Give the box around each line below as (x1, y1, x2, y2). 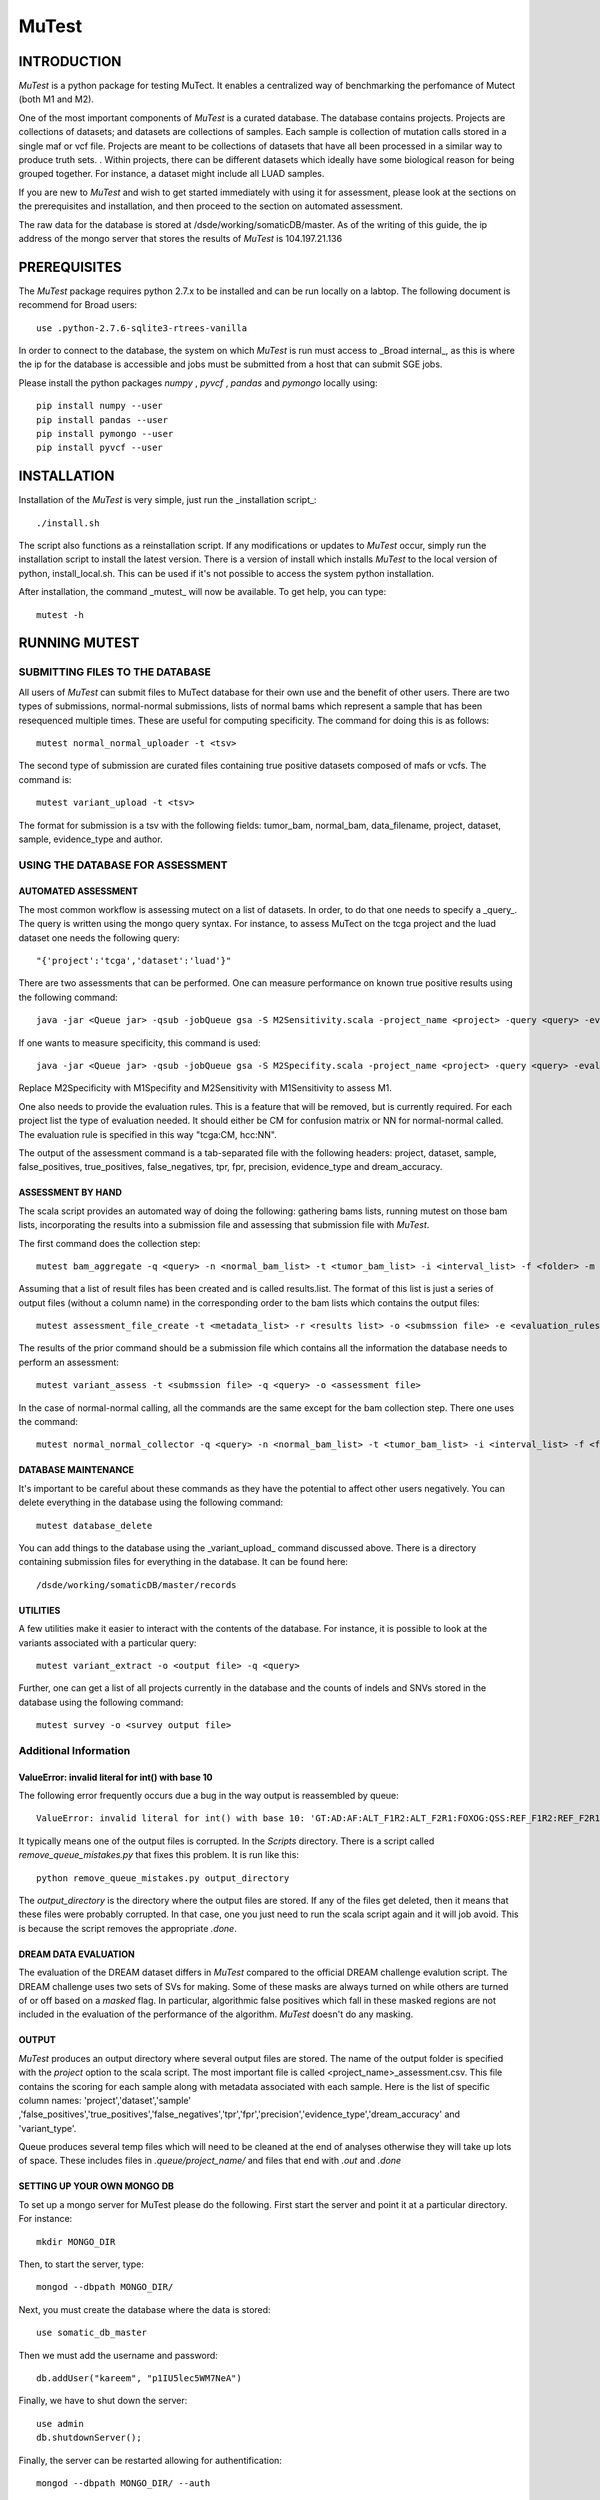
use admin (36, 2418, 84, 2429)
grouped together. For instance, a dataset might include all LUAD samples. (18, 168, 325, 180)
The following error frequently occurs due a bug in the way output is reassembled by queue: (18, 1790, 399, 1802)
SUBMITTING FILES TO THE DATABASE (18, 665, 212, 679)
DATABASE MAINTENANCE (18, 1464, 135, 1476)
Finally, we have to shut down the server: (18, 2395, 188, 2407)
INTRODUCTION (18, 53, 122, 70)
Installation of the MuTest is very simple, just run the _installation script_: (18, 494, 317, 506)
